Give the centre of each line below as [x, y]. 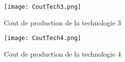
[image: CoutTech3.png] [43, 7]
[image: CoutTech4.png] [43, 38]
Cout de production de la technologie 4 [62, 53]
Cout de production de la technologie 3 [62, 22]
